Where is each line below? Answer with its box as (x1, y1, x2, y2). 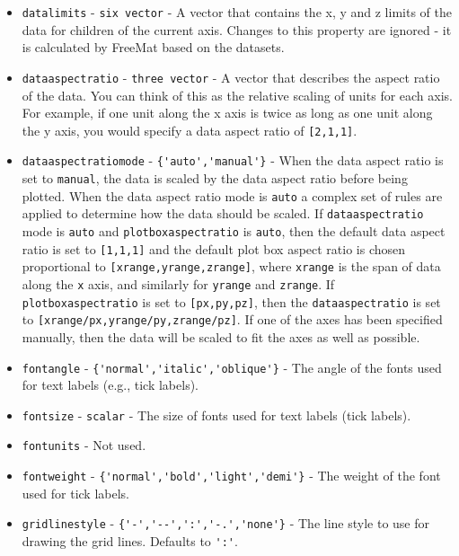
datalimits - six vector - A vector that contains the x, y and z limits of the (22, 3, 452, 21)
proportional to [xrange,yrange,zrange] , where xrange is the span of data (22, 257, 441, 276)
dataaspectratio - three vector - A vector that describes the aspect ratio (22, 67, 440, 86)
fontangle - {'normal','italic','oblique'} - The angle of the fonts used (22, 357, 442, 376)
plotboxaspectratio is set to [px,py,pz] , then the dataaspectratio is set (22, 292, 441, 311)
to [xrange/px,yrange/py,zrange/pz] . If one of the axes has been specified (22, 310, 443, 329)
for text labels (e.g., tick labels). (22, 375, 199, 394)
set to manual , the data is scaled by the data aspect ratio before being (22, 169, 408, 187)
